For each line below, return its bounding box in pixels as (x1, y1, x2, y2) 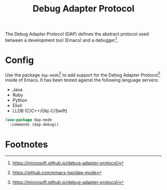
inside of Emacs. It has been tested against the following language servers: (5, 77, 159, 83)
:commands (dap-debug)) (9, 122, 59, 127)
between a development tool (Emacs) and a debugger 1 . (5, 36, 118, 43)
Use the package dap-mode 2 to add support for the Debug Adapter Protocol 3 (5, 71, 161, 78)
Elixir (12, 102, 23, 108)
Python (12, 97, 27, 103)
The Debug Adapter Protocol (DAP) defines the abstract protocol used (5, 31, 149, 37)
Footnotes (5, 139, 48, 150)
